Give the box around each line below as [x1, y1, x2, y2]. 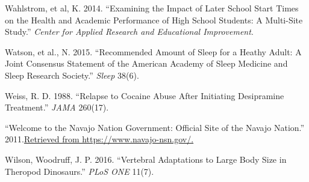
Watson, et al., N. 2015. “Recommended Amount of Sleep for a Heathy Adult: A [5, 45, 302, 58]
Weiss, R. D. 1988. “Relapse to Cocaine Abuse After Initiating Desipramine [5, 89, 284, 102]
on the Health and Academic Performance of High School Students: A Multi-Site [5, 13, 303, 26]
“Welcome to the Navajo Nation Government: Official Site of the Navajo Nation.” [5, 121, 305, 133]
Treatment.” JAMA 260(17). [5, 101, 109, 114]
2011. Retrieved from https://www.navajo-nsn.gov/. [5, 133, 194, 145]
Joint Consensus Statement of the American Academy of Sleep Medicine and [5, 57, 288, 70]
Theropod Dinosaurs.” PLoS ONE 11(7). [5, 165, 154, 177]
